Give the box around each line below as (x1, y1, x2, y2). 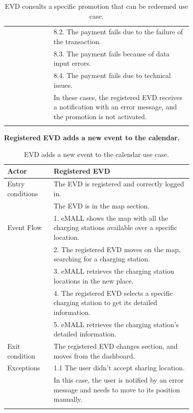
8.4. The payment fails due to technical (53, 70, 171, 80)
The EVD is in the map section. (53, 200, 150, 210)
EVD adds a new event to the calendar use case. (24, 149, 169, 159)
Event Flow (7, 222, 42, 232)
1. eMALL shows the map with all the (53, 212, 168, 223)
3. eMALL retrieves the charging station (53, 266, 174, 276)
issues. (53, 79, 72, 90)
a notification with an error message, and (53, 102, 177, 112)
